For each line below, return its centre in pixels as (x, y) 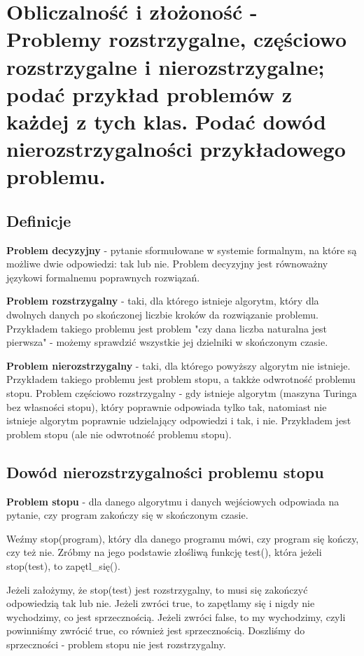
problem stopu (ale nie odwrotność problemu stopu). (119, 434)
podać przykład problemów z (149, 93)
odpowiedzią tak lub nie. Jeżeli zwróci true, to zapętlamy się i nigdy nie (161, 603)
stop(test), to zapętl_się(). (63, 566)
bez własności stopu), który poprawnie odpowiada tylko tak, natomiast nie (167, 406)
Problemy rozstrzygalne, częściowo (177, 39)
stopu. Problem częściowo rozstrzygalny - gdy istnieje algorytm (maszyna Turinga (182, 393)
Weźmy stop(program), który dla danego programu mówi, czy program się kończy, (183, 538)
